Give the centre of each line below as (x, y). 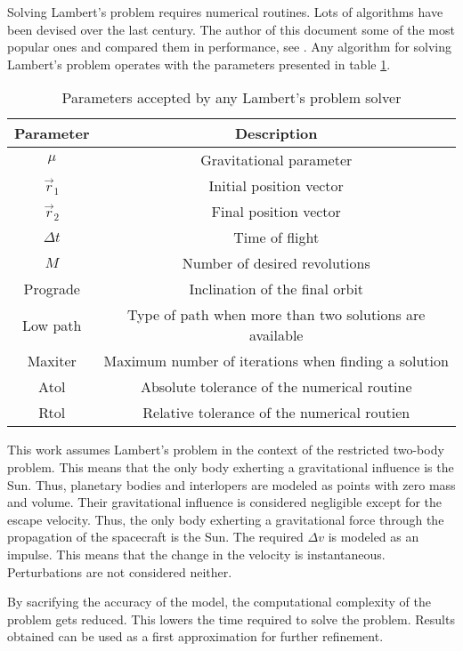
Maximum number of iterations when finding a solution (276, 361)
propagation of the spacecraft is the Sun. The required (155, 537)
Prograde (52, 289)
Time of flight (276, 237)
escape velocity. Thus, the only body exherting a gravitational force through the (226, 519)
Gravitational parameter (276, 160)
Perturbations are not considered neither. (120, 571)
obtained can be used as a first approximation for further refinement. (195, 636)
